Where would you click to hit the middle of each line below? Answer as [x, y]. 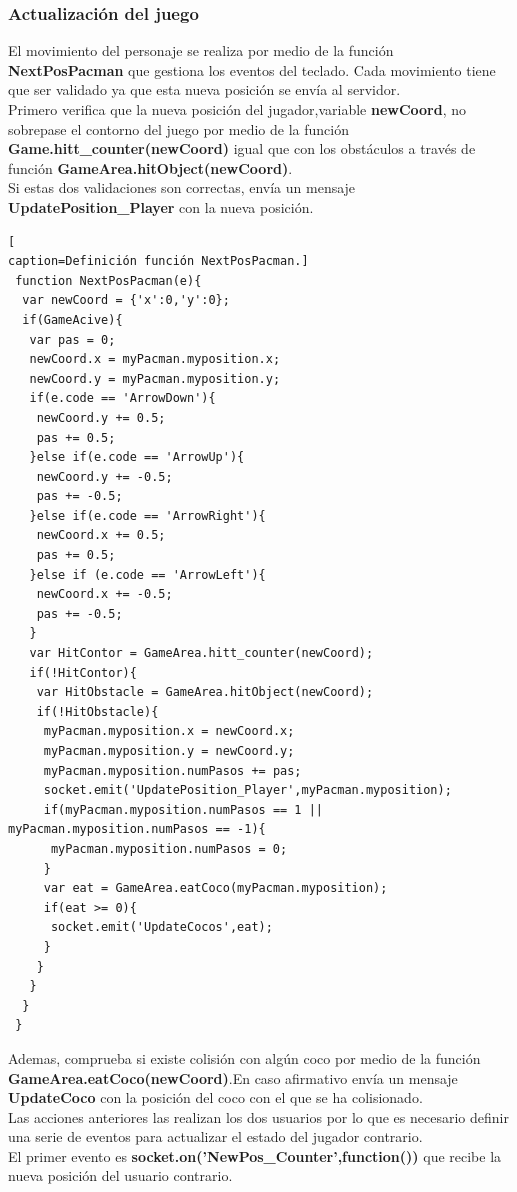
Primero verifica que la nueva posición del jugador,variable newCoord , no [237, 109]
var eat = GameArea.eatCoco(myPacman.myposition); [215, 888]
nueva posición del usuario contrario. [120, 1175]
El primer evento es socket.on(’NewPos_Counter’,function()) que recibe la [255, 1155]
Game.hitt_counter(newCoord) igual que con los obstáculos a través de [242, 148]
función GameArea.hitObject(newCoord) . [150, 167]
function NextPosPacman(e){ [108, 280]
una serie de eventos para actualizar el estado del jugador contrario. [215, 1136]
